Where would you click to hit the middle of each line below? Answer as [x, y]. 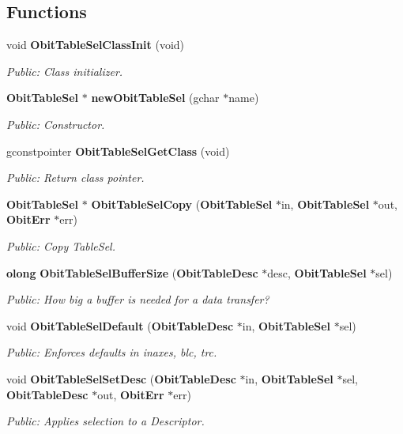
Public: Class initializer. [65, 71]
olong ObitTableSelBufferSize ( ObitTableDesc [132, 272]
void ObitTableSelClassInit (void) [96, 45]
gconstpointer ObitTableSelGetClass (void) [118, 151]
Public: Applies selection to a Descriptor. [105, 421]
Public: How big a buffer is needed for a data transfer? [138, 299]
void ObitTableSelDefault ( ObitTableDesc [120, 325]
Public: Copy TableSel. [61, 245]
